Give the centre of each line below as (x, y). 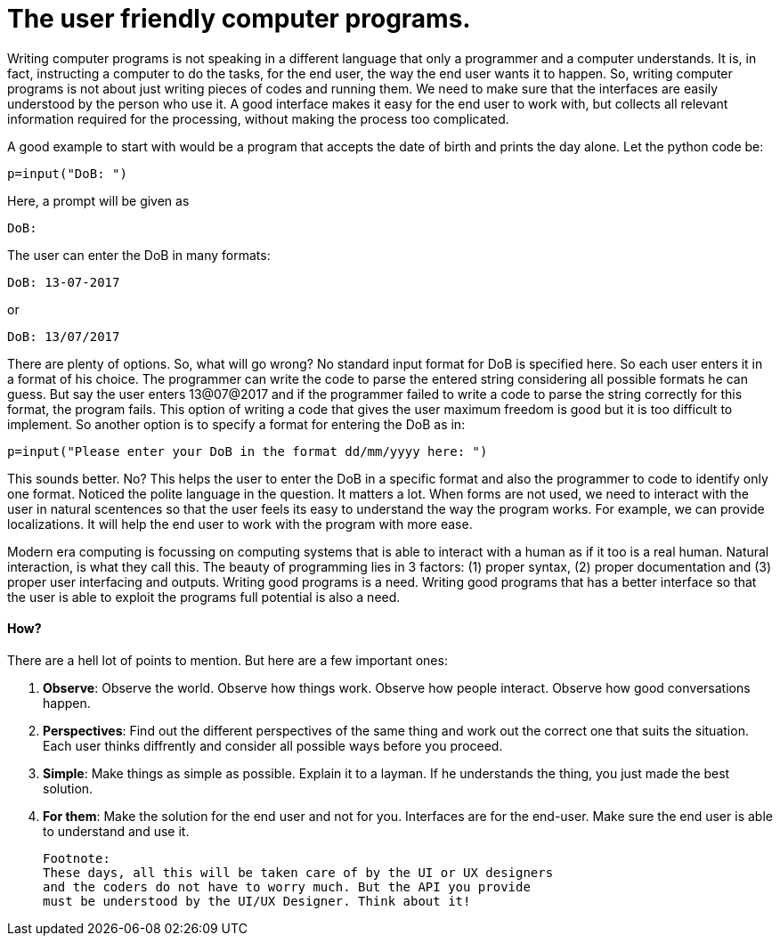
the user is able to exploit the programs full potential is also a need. (204, 597)
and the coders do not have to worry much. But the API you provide (287, 886)
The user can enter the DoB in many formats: (139, 255)
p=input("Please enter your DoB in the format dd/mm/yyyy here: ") (248, 451)
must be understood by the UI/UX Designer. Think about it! (257, 901)
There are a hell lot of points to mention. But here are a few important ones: (227, 660)
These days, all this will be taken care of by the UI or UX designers (298, 872)
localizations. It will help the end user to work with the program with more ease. (240, 524)
